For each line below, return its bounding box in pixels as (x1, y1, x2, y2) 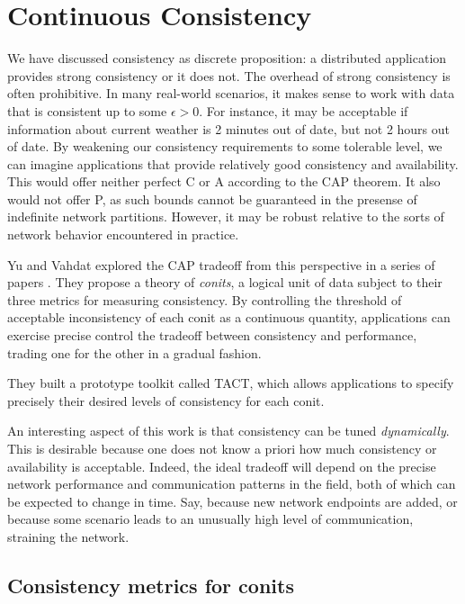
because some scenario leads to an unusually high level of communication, (7, 509, 414, 528)
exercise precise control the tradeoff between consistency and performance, (7, 326, 417, 345)
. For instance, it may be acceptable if (199, 101, 408, 120)
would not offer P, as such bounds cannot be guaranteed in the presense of (7, 189, 417, 208)
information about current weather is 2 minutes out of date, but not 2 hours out (7, 119, 451, 138)
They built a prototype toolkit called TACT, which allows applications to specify (7, 374, 454, 392)
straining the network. (7, 527, 130, 545)
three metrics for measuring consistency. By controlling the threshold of (7, 290, 402, 309)
